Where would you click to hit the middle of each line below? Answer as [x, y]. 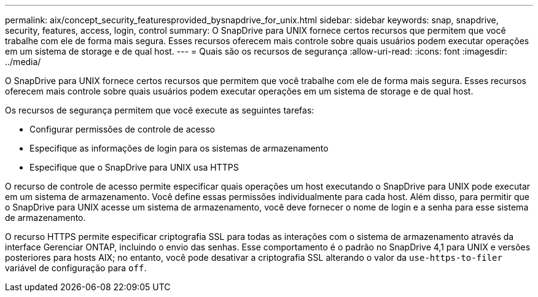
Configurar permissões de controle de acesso [122, 129]
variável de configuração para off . [76, 268]
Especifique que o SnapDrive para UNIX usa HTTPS [134, 167]
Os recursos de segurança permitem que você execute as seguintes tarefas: [160, 110]
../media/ [23, 62]
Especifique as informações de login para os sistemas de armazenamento [179, 148]
